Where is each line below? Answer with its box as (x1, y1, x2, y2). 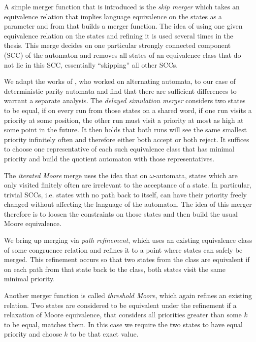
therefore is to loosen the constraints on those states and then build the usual (4, 208, 238, 219)
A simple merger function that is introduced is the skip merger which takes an (4, 1, 240, 11)
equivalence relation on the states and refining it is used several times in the (4, 30, 233, 40)
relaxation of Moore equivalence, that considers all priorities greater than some (4, 309, 242, 320)
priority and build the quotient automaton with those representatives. (4, 153, 215, 163)
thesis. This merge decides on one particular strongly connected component (4, 40, 231, 50)
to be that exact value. (70, 329, 139, 339)
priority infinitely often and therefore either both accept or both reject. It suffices (4, 134, 249, 144)
